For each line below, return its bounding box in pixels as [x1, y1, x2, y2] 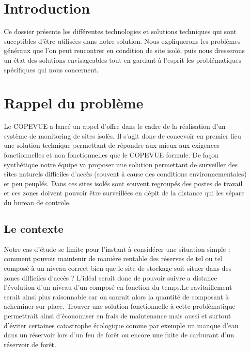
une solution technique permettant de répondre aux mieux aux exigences [4, 140, 219, 150]
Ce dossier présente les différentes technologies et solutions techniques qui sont [4, 26, 236, 36]
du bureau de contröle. [4, 197, 71, 207]
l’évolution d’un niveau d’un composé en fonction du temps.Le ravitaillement [4, 282, 232, 292]
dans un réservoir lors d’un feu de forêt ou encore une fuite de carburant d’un [4, 330, 234, 340]
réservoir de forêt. [4, 339, 56, 349]
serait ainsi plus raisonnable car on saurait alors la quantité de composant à [4, 291, 229, 301]
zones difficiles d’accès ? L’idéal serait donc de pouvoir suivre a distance [4, 272, 217, 282]
